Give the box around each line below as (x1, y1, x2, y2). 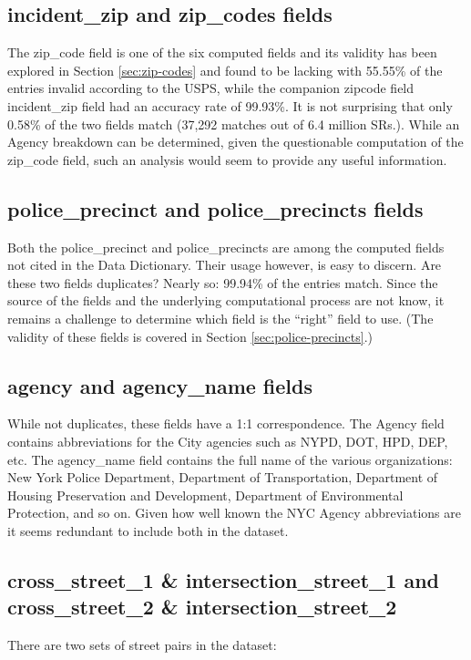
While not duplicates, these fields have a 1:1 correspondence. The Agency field (7, 414, 445, 433)
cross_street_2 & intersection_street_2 (7, 593, 397, 621)
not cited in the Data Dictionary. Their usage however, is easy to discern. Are (7, 255, 442, 274)
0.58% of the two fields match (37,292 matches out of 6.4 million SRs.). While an (7, 114, 460, 133)
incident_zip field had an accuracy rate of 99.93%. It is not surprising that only (7, 96, 453, 115)
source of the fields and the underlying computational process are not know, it (7, 291, 445, 310)
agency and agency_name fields (7, 371, 312, 399)
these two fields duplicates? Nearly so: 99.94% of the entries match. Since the (7, 273, 438, 292)
